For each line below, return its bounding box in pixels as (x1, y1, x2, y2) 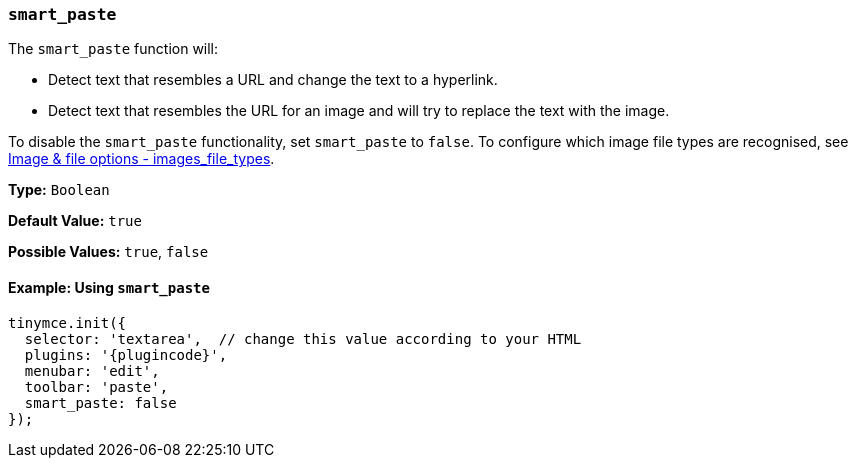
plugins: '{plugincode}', (24, 346, 228, 363)
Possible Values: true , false (8, 243, 209, 261)
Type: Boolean (8, 181, 110, 199)
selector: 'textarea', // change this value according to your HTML (24, 330, 582, 347)
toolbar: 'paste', (24, 378, 169, 395)
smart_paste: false (24, 394, 177, 411)
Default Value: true (8, 212, 142, 230)
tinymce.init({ (8, 314, 127, 331)
